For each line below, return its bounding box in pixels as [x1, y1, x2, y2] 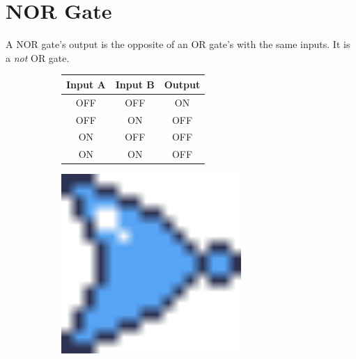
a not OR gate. [6, 50, 70, 65]
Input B [115, 77, 155, 91]
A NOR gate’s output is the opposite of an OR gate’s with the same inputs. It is [6, 37, 350, 51]
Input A [66, 77, 106, 91]
